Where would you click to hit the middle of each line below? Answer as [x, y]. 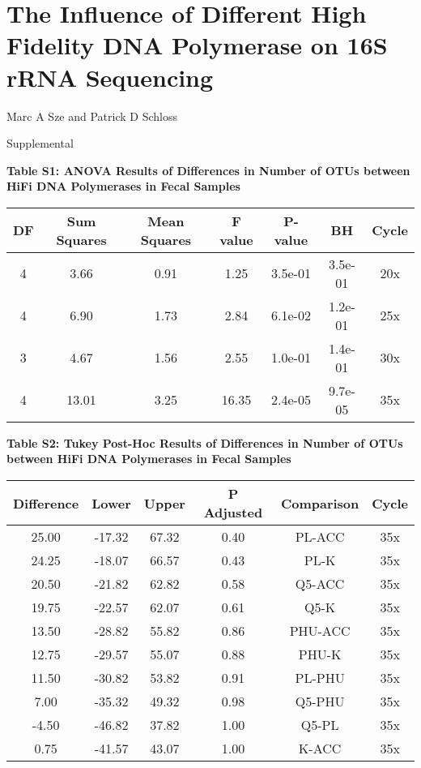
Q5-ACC [320, 584]
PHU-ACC [320, 631]
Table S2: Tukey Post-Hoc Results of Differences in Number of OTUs [205, 442]
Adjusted [233, 513]
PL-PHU [320, 678]
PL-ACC [320, 537]
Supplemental [40, 143]
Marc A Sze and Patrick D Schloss [92, 116]
